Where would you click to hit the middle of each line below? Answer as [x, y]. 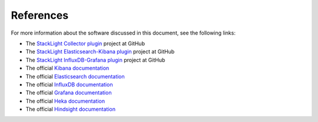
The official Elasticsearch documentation [75, 76]
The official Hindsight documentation [71, 109]
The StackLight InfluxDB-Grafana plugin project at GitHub [95, 60]
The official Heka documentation [65, 101]
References [40, 15]
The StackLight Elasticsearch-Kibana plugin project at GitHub [100, 52]
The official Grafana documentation [69, 93]
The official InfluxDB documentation [69, 84]
